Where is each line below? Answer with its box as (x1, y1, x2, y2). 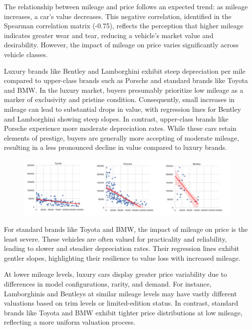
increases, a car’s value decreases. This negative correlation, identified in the (4, 11, 231, 21)
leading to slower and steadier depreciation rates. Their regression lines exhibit (4, 243, 239, 253)
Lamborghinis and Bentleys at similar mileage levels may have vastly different (4, 288, 237, 298)
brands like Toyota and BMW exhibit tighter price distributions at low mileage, (4, 307, 243, 317)
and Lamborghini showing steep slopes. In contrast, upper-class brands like (4, 113, 229, 124)
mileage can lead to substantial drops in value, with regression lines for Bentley (4, 103, 241, 114)
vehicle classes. (4, 49, 48, 59)
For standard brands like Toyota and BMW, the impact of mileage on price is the (4, 224, 248, 234)
